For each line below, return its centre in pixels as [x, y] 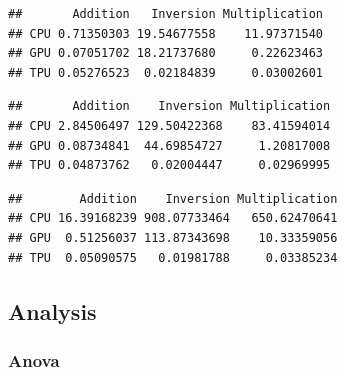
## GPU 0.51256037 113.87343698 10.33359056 [173, 237]
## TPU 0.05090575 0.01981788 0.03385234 [173, 257]
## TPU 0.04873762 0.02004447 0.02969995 [169, 165]
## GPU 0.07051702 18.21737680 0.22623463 [165, 53]
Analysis [52, 310]
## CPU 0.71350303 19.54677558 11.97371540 [165, 33]
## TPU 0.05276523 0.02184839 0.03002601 [165, 72]
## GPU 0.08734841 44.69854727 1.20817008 [169, 145]
